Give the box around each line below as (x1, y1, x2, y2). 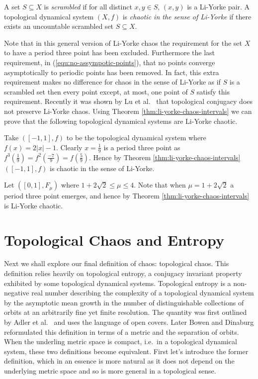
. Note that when (134, 180, 186, 190)
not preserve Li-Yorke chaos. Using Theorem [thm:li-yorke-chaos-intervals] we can (4, 105, 252, 116)
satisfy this (196, 86, 230, 96)
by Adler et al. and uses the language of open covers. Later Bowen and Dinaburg (4, 317, 254, 327)
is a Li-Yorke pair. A (187, 1, 250, 11)
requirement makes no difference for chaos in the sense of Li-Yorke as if (4, 77, 221, 87)
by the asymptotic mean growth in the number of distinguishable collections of (4, 297, 244, 307)
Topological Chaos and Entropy (4, 229, 224, 250)
